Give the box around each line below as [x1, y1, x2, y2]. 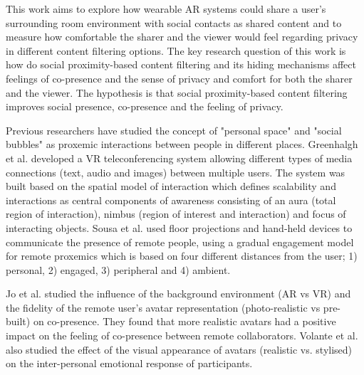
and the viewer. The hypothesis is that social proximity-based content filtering [6, 85, 348, 100]
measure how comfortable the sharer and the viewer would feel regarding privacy [6, 29, 358, 44]
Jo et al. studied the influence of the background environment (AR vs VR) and [6, 286, 351, 301]
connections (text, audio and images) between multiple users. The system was [6, 164, 345, 179]
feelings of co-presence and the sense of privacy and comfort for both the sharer [6, 70, 353, 85]
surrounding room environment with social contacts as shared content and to [6, 15, 342, 30]
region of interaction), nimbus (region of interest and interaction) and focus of [6, 206, 346, 221]
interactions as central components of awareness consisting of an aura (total [6, 192, 336, 207]
